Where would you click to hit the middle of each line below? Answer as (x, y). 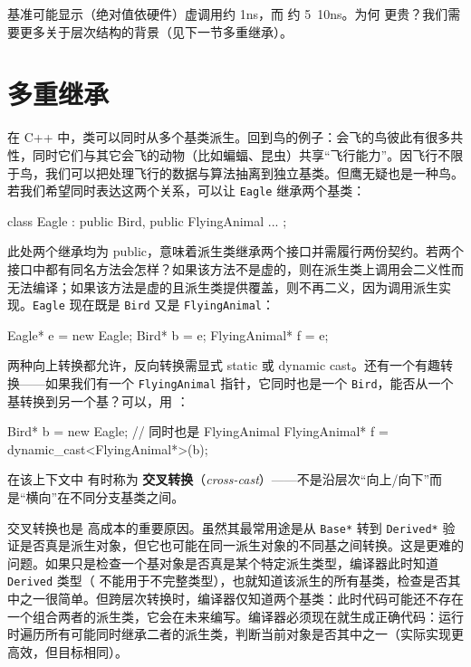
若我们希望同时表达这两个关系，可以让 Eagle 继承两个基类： (187, 191)
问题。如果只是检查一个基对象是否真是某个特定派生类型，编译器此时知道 (223, 562)
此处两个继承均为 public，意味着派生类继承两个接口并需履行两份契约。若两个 (236, 251)
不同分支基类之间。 (127, 497)
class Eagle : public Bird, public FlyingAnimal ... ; (147, 220)
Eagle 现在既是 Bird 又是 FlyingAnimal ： (154, 305)
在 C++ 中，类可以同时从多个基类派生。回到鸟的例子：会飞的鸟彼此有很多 (229, 137)
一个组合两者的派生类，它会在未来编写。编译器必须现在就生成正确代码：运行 (235, 616)
